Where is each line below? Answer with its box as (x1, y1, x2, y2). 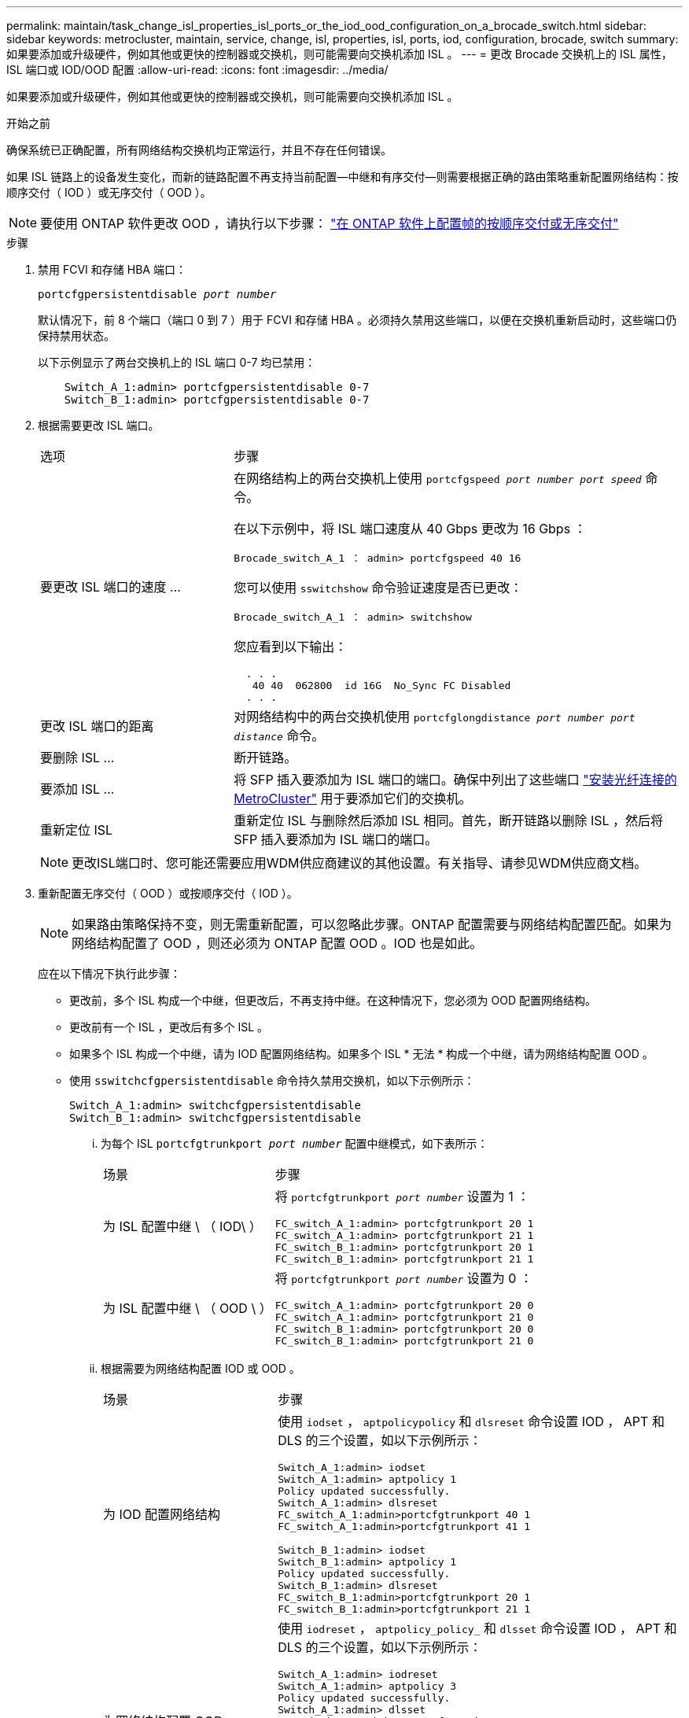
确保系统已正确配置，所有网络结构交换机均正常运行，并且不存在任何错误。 (6, 143, 392, 157)
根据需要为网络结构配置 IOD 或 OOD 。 (101, 1362, 300, 1375)
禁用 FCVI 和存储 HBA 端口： (38, 263, 186, 276)
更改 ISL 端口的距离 (40, 718, 154, 734)
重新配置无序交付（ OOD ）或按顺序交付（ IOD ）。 (38, 887, 298, 900)
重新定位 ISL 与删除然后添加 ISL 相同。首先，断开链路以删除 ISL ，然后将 (234, 813, 664, 828)
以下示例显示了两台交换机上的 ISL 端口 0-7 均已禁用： (38, 356, 316, 369)
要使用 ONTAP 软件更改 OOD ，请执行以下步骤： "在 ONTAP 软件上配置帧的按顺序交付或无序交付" (40, 216, 619, 231)
